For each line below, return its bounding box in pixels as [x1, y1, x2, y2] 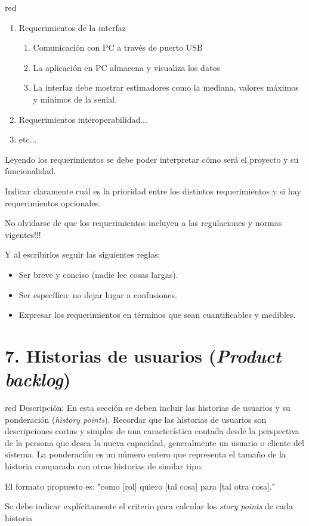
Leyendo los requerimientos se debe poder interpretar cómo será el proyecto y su [5, 153, 299, 165]
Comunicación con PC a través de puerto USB [33, 41, 203, 54]
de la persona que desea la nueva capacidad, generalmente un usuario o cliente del [5, 436, 304, 448]
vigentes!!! [5, 228, 41, 240]
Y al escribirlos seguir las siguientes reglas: [5, 248, 160, 261]
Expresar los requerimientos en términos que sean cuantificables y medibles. [18, 308, 296, 321]
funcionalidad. [5, 165, 56, 177]
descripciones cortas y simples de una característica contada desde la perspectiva [5, 425, 299, 437]
